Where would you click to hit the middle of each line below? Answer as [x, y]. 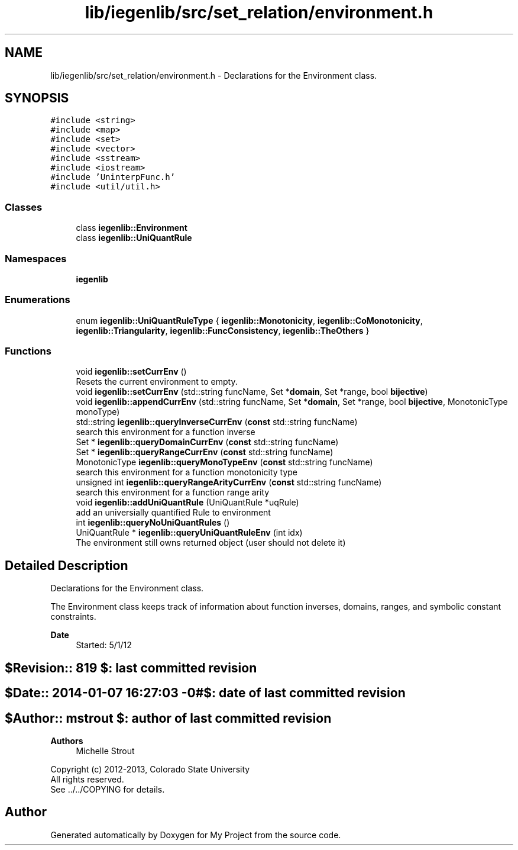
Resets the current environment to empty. [157, 382]
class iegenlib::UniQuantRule [134, 238]
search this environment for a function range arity [173, 492]
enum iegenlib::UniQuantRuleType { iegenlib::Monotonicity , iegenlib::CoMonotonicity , [249, 320]
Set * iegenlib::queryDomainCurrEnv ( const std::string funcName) [207, 442]
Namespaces [36, 258]
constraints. [73, 617]
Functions [28, 351]
